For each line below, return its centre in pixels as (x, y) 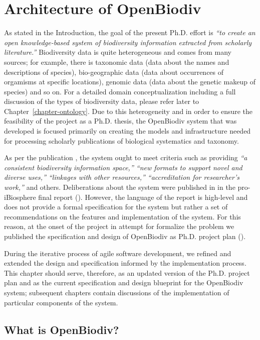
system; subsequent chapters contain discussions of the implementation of (117, 292)
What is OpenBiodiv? (62, 329)
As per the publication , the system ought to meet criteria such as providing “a (126, 157)
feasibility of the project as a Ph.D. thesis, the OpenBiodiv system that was (120, 121)
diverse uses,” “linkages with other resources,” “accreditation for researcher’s (122, 177)
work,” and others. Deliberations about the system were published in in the (120, 187)
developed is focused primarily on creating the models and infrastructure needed (127, 131)
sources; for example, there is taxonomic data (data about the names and (117, 62)
